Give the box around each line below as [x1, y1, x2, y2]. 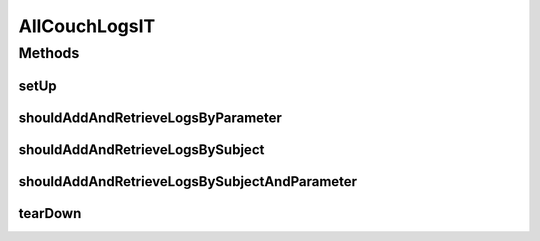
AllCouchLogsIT [18, 15, 156, 37]
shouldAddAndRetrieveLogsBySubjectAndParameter [18, 173, 358, 190]
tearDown [18, 205, 82, 222]
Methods [18, 44, 80, 62]
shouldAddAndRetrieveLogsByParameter [18, 109, 282, 126]
